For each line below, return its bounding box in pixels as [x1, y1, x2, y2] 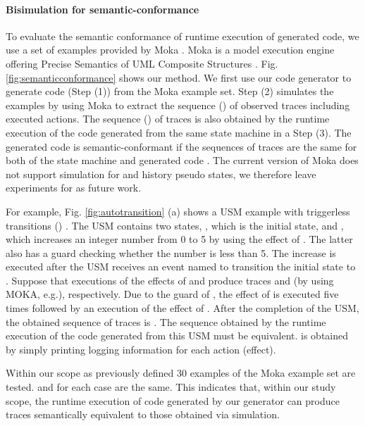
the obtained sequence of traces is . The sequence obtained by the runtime [6, 314, 326, 329]
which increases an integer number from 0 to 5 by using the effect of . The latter [6, 232, 353, 246]
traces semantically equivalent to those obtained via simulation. [6, 407, 280, 422]
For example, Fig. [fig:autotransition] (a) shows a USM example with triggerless [6, 203, 350, 218]
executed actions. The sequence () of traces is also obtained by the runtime [6, 111, 330, 126]
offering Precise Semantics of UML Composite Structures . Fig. [6, 56, 278, 70]
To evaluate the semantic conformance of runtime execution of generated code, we [6, 28, 359, 43]
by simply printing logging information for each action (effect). [6, 342, 276, 356]
